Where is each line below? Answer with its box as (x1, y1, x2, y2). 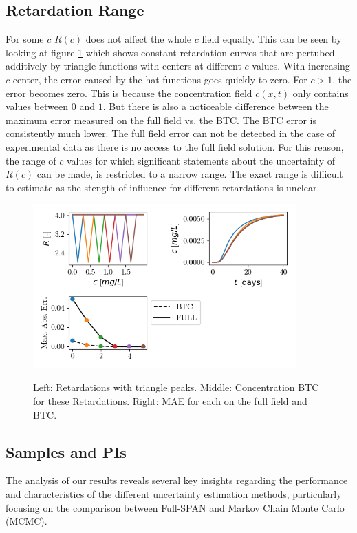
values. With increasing (252, 59, 350, 73)
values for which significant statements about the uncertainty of (66, 153, 335, 167)
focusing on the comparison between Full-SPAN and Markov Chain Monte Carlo (6, 500, 345, 514)
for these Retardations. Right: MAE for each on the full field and (33, 394, 307, 408)
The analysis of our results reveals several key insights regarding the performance (6, 473, 348, 488)
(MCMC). (6, 514, 47, 528)
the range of (6, 153, 56, 167)
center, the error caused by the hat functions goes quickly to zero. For (12, 72, 307, 86)
